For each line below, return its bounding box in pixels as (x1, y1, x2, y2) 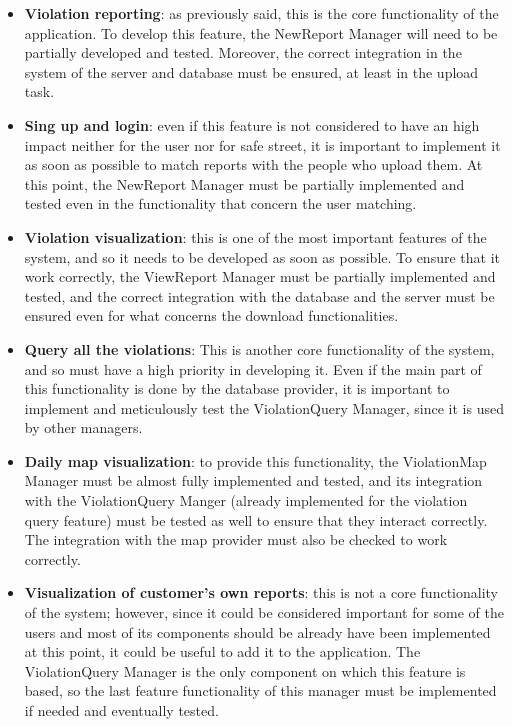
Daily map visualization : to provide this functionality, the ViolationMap (24, 450, 487, 471)
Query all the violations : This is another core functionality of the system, (24, 338, 495, 359)
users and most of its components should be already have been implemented (24, 621, 491, 642)
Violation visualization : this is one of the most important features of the (24, 226, 487, 247)
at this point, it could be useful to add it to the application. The (24, 641, 421, 662)
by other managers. (24, 417, 143, 438)
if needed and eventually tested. (24, 700, 219, 720)
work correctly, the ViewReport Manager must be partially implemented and (24, 266, 496, 287)
